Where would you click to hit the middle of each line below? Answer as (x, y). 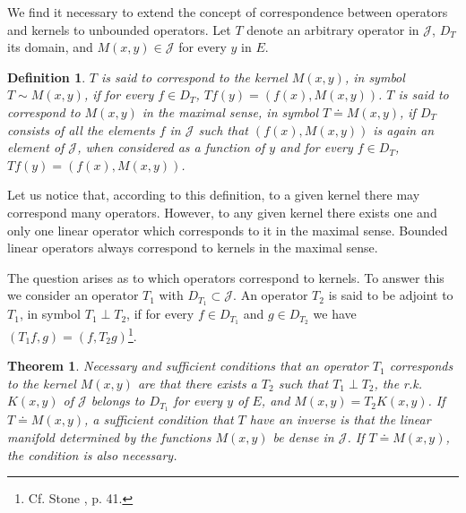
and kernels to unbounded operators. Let (119, 29)
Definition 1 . (47, 77)
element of (36, 147)
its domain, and (50, 47)
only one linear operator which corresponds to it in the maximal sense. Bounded (228, 230)
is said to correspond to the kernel (194, 77)
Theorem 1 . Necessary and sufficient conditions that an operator (188, 366)
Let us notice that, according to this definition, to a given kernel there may (214, 195)
